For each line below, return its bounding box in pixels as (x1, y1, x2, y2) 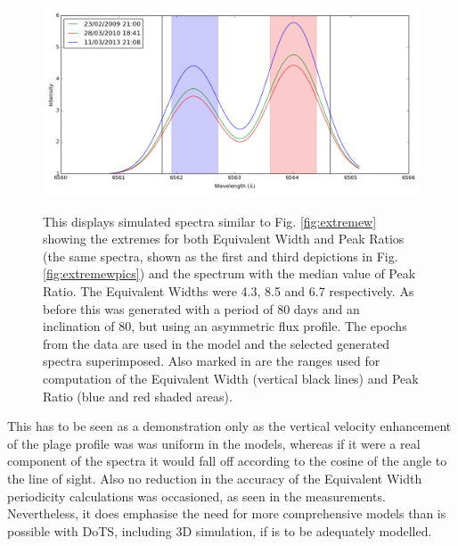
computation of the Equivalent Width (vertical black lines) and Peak (43, 368, 419, 387)
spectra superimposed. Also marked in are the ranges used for (43, 352, 380, 370)
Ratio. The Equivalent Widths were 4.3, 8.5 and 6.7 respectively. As (43, 281, 414, 300)
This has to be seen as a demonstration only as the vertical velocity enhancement (7, 417, 452, 435)
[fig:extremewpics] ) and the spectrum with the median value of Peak (43, 264, 416, 283)
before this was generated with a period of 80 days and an (43, 299, 360, 318)
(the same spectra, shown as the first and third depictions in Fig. (43, 246, 398, 265)
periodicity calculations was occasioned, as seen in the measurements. (7, 486, 386, 505)
